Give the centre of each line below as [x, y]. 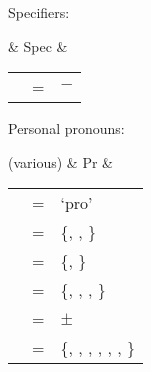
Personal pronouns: [66, 128]
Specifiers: [39, 12]
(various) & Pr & [60, 161]
